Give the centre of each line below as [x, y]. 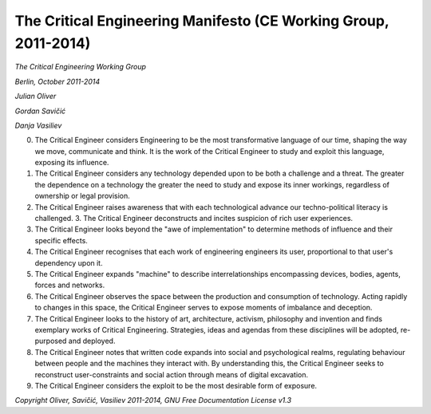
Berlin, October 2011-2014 [57, 81]
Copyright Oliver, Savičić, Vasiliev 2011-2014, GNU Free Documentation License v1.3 [153, 400]
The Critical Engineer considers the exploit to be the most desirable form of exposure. [176, 385]
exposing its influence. [72, 163]
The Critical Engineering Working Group [81, 67]
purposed [51, 341]
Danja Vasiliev [38, 125]
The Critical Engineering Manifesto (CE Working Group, [202, 21]
